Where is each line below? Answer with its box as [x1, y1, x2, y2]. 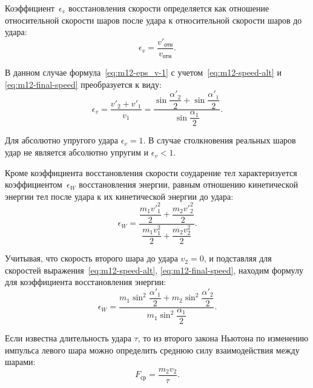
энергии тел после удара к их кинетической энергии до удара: [5, 189, 234, 202]
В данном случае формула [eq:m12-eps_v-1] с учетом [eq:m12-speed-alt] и [5, 66, 282, 79]
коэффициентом [5, 178, 62, 191]
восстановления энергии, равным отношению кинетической [79, 178, 298, 191]
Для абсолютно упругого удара [5, 134, 118, 146]
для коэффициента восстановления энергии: [5, 275, 166, 288]
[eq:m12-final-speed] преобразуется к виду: [5, 77, 162, 90]
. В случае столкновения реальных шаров [143, 134, 296, 146]
